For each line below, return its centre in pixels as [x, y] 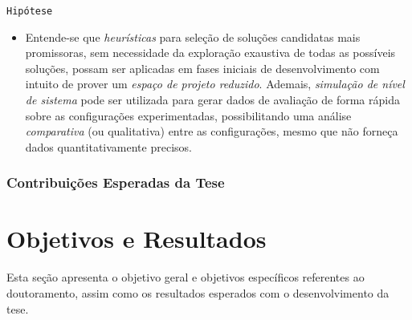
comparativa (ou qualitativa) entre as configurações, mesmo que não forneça [212, 131]
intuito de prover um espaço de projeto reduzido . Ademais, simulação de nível [215, 84]
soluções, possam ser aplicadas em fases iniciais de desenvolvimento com [202, 68]
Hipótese [30, 11]
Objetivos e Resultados [137, 239]
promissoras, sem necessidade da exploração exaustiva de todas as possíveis [210, 53]
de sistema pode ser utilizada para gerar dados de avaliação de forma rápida [212, 100]
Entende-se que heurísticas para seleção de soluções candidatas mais [193, 36]
